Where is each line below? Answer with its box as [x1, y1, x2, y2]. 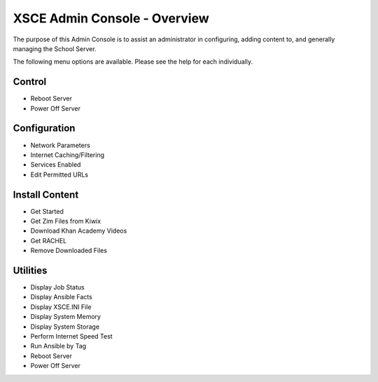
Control [13, 76, 47, 88]
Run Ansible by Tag [30, 342, 87, 350]
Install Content [13, 189, 79, 200]
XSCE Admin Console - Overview [13, 11, 209, 26]
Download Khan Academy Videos [30, 226, 127, 235]
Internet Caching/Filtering [30, 151, 105, 159]
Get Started [30, 207, 64, 215]
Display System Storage [30, 322, 100, 331]
